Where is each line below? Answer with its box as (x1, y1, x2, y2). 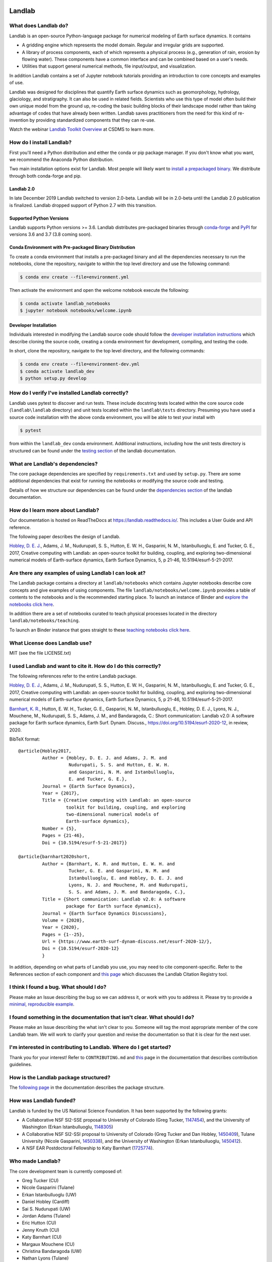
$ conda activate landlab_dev (20, 369, 95, 374)
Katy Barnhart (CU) (22, 1234, 62, 1240)
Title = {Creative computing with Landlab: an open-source (42, 798, 191, 803)
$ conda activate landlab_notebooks (20, 301, 111, 306)
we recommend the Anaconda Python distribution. (9, 156, 114, 163)
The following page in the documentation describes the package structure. (9, 1084, 165, 1090)
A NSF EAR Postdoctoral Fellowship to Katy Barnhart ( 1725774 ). (22, 1145, 154, 1151)
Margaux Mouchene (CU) (22, 1241, 75, 1247)
